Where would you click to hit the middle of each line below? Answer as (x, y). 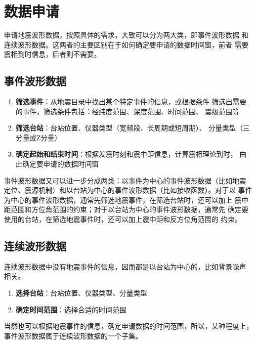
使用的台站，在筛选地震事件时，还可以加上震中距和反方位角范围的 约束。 (123, 219)
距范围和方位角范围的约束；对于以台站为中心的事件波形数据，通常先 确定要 (126, 209)
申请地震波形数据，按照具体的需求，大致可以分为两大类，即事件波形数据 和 (126, 35)
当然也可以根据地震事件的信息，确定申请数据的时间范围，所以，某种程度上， (128, 326)
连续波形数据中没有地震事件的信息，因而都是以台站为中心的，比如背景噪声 (125, 266)
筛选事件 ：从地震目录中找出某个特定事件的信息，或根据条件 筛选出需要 (131, 102)
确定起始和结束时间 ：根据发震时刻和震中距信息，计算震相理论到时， (126, 154)
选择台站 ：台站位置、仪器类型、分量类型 (81, 293)
